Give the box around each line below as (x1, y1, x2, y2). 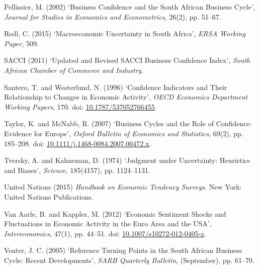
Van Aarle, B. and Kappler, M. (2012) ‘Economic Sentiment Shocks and (4, 208, 226, 219)
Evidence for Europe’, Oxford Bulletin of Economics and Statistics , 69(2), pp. (4, 128, 243, 138)
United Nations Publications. (4, 191, 94, 202)
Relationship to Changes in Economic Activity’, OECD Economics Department (4, 92, 248, 102)
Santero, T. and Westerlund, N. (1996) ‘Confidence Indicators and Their (4, 81, 227, 92)
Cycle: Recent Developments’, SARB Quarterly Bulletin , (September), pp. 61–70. (4, 254, 254, 265)
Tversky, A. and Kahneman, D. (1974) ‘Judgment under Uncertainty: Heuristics (4, 155, 250, 165)
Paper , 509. (4, 38, 39, 48)
